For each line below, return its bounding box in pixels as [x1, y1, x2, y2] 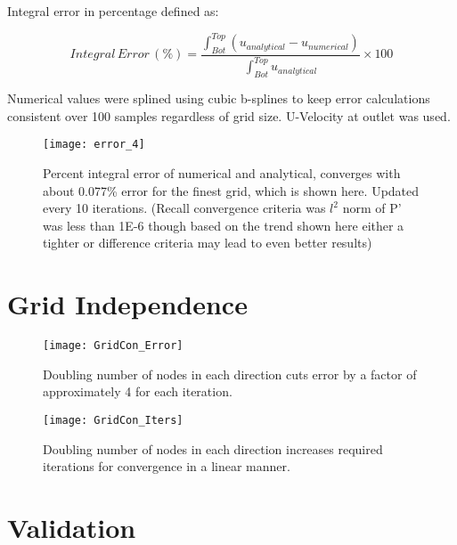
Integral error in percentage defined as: [7, 2, 219, 20]
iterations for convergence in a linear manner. [43, 457, 290, 476]
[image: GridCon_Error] [43, 339, 184, 352]
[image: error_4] [43, 138, 145, 151]
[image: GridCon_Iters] [43, 413, 184, 427]
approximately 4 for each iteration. [43, 382, 233, 401]
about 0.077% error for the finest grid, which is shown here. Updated [43, 181, 420, 199]
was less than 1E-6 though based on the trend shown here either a [43, 216, 404, 234]
